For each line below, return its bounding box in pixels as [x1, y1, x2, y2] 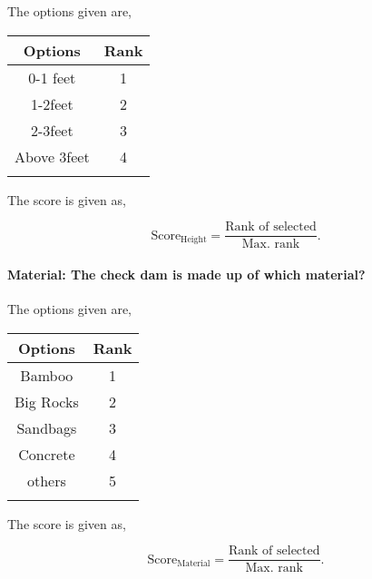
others [26, 469, 66, 491]
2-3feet [31, 119, 73, 141]
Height [181, 235, 207, 245]
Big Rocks [15, 390, 79, 412]
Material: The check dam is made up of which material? [7, 264, 366, 283]
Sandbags [16, 417, 77, 438]
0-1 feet [28, 66, 76, 88]
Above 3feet [15, 145, 90, 167]
